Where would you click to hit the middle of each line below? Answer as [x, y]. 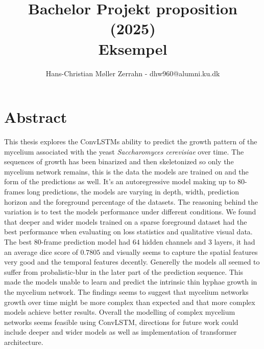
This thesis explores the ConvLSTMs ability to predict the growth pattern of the [131, 141]
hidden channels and [174, 241]
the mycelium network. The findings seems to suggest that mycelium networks [126, 291]
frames [15, 191]
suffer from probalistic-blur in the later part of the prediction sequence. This [124, 271]
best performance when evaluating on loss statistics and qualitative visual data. [128, 232]
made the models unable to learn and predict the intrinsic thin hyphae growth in [131, 282]
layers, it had [235, 241]
